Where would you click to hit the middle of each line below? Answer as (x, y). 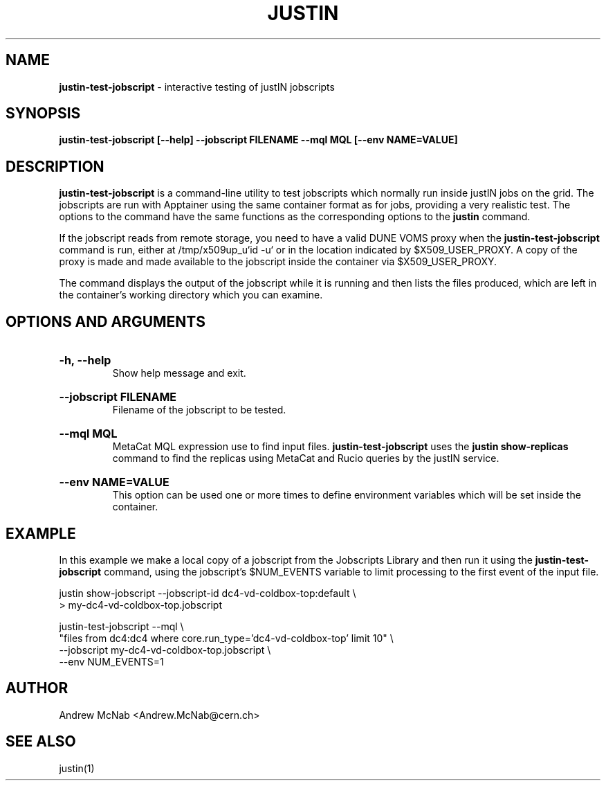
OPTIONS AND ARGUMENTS (106, 321)
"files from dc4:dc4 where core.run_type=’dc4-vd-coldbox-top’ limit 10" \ (226, 638)
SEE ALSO (41, 742)
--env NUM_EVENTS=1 (111, 661)
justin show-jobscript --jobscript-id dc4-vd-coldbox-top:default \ (208, 593)
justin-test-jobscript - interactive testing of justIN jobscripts (197, 87)
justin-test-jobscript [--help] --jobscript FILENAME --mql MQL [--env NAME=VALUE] (258, 140)
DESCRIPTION (55, 166)
